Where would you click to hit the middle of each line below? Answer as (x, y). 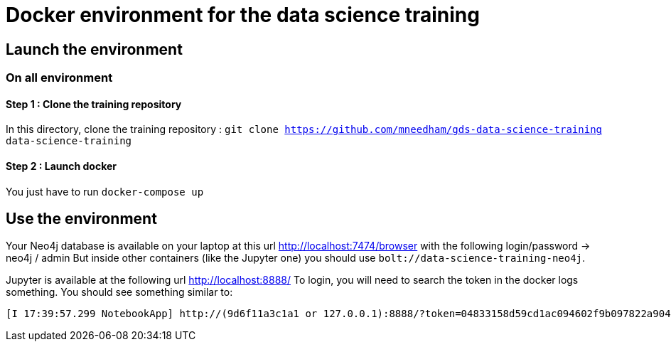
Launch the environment (94, 49)
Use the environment (81, 219)
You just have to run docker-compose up (105, 191)
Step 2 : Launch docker (61, 166)
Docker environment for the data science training (243, 15)
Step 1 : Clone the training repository (94, 104)
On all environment (59, 78)
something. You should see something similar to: (119, 292)
